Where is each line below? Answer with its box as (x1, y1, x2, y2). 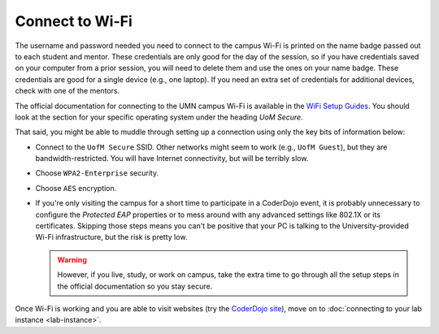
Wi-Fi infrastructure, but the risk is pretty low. (35, 232, 188, 242)
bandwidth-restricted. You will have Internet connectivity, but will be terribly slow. (35, 154, 309, 163)
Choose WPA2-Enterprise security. (35, 168, 159, 178)
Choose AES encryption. (35, 183, 117, 193)
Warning (57, 254, 87, 264)
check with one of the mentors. (15, 86, 120, 96)
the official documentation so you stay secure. (57, 281, 213, 291)
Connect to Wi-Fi (15, 12, 133, 30)
